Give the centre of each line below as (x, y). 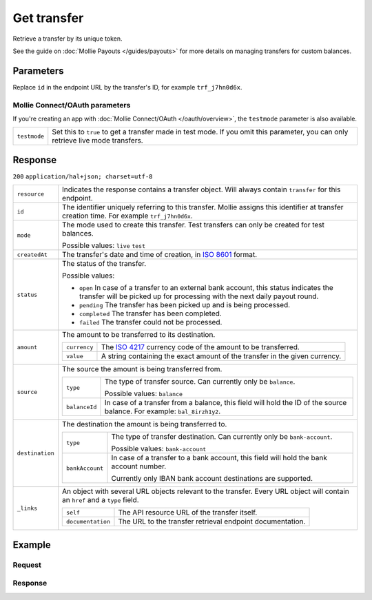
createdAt (32, 255)
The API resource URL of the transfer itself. (188, 513)
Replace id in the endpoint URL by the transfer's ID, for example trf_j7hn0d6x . (127, 87)
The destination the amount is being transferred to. (145, 424)
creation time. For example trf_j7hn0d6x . (127, 216)
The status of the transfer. (104, 264)
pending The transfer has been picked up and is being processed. (185, 305)
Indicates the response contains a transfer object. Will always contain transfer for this (201, 189)
